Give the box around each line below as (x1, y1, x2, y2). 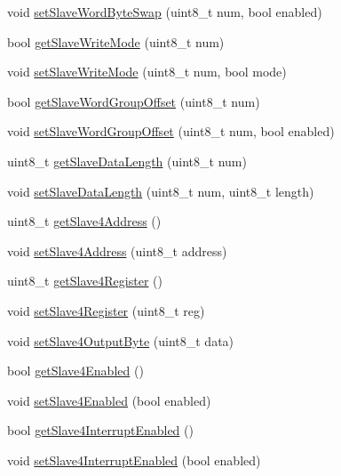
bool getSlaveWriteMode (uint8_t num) (7, 32, 225, 51)
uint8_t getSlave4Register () (7, 271, 163, 290)
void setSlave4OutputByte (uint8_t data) (7, 331, 234, 350)
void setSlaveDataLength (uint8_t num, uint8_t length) (7, 182, 314, 200)
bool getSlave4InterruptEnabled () (7, 421, 194, 440)
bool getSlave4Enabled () (7, 361, 144, 380)
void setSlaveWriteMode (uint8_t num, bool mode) (7, 62, 287, 81)
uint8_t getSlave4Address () (7, 212, 162, 230)
